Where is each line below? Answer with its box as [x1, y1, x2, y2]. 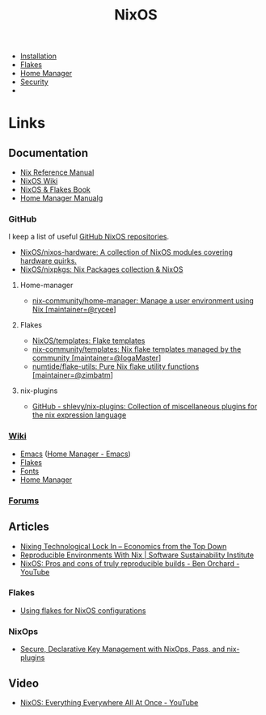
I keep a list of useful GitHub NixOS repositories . [8, 232, 170, 242]
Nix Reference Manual [19, 167, 95, 177]
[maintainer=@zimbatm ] [32, 370, 113, 380]
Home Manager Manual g [19, 193, 103, 203]
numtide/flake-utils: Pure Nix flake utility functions [32, 362, 200, 371]
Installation [19, 51, 57, 61]
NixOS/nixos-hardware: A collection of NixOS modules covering [19, 247, 233, 257]
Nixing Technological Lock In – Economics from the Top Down [19, 541, 227, 551]
